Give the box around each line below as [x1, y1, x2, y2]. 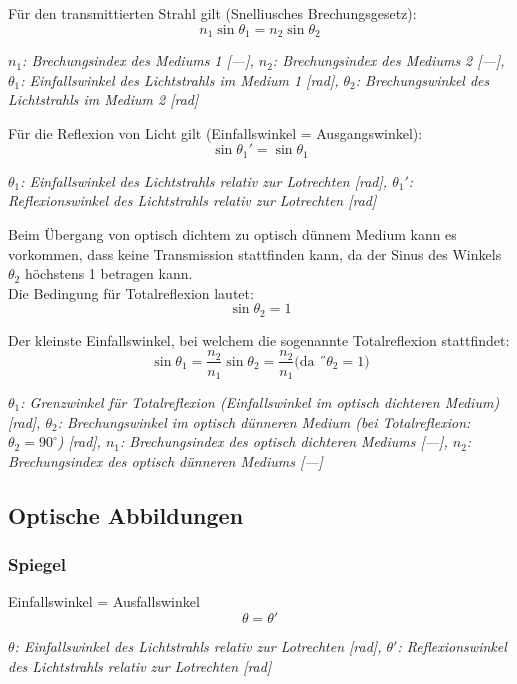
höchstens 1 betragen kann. [24, 263, 193, 284]
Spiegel [8, 552, 66, 577]
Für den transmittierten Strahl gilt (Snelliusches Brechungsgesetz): [8, 3, 417, 23]
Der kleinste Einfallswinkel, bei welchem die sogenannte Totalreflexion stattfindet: [8, 329, 510, 350]
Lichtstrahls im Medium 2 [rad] [8, 89, 199, 110]
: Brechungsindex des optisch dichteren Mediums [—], [120, 431, 448, 452]
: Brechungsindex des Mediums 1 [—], [22, 50, 254, 71]
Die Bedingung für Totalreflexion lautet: [8, 282, 254, 303]
